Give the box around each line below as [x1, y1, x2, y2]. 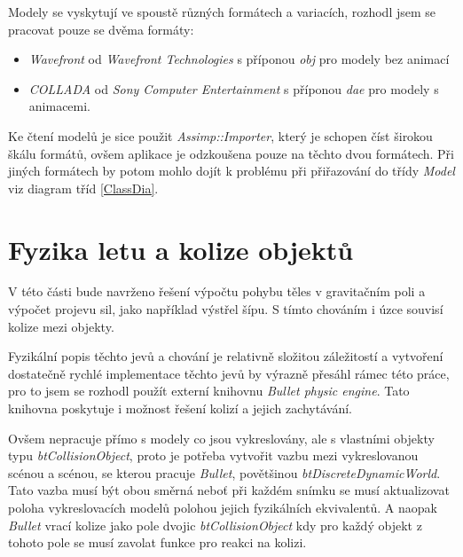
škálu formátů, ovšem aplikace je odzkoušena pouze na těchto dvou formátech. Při [8, 144, 454, 162]
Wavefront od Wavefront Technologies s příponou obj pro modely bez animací [28, 50, 450, 68]
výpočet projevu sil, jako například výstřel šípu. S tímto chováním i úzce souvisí [8, 300, 443, 318]
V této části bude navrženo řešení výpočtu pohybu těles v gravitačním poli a [8, 282, 426, 301]
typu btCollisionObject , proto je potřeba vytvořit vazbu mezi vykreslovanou [8, 446, 419, 465]
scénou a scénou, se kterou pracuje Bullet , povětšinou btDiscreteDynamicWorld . [8, 463, 441, 482]
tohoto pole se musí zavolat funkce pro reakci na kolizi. [8, 533, 307, 552]
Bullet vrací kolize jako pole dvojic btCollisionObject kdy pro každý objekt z [8, 515, 422, 534]
